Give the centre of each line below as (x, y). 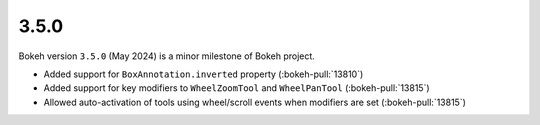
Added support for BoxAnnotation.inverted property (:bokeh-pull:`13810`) (203, 74)
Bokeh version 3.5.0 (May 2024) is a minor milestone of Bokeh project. (166, 56)
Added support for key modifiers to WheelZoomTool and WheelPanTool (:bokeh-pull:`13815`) (236, 88)
